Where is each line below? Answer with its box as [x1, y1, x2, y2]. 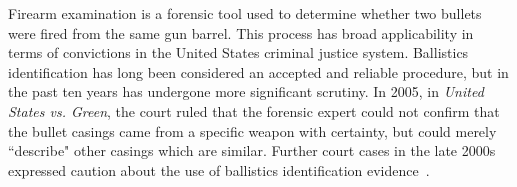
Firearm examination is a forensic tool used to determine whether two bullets [8, 3, 482, 23]
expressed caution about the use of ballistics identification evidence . [8, 159, 430, 180]
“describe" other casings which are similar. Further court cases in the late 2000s [8, 140, 496, 161]
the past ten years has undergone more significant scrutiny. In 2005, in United [8, 81, 484, 102]
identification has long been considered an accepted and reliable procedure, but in [8, 61, 509, 82]
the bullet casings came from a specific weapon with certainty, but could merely [8, 120, 497, 141]
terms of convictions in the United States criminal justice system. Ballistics [8, 42, 469, 63]
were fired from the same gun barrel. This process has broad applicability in [8, 22, 474, 43]
